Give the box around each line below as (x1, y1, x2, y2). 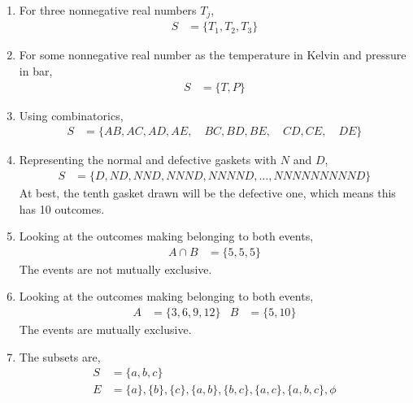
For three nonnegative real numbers (19, 2, 197, 18)
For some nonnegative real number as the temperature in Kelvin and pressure (19, 46, 406, 63)
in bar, (19, 63, 53, 80)
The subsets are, (19, 348, 101, 365)
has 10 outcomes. (19, 200, 105, 217)
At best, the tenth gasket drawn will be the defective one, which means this (19, 184, 396, 201)
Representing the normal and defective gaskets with (19, 151, 277, 168)
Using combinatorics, (19, 106, 124, 123)
